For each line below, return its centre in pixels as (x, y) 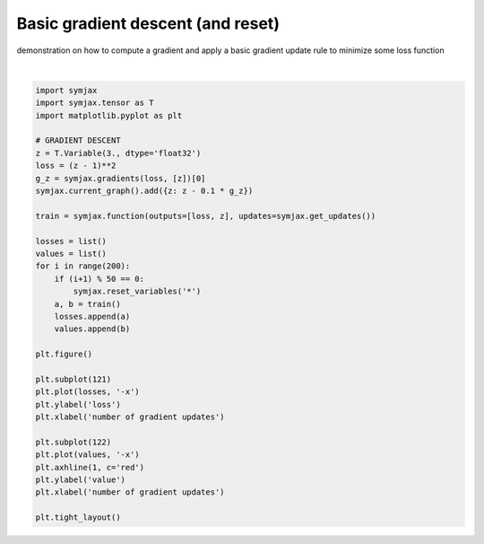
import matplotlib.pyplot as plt (109, 115)
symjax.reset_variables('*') (137, 291)
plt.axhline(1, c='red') (90, 467)
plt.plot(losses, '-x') (88, 392)
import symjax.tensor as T (95, 103)
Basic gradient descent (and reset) (148, 23)
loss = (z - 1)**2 (76, 166)
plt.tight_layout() (78, 518)
